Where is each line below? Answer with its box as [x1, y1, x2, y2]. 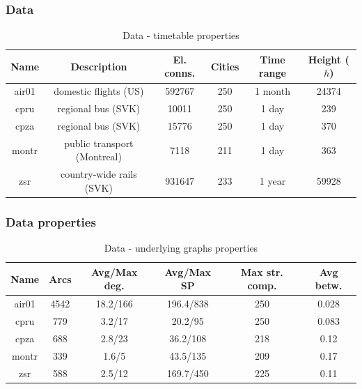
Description [70, 59, 127, 73]
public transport [64, 135, 134, 150]
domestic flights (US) [54, 84, 144, 98]
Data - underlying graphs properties [104, 241, 258, 255]
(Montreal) [75, 149, 122, 164]
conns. [164, 66, 196, 80]
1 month [255, 84, 290, 98]
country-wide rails [60, 167, 137, 181]
